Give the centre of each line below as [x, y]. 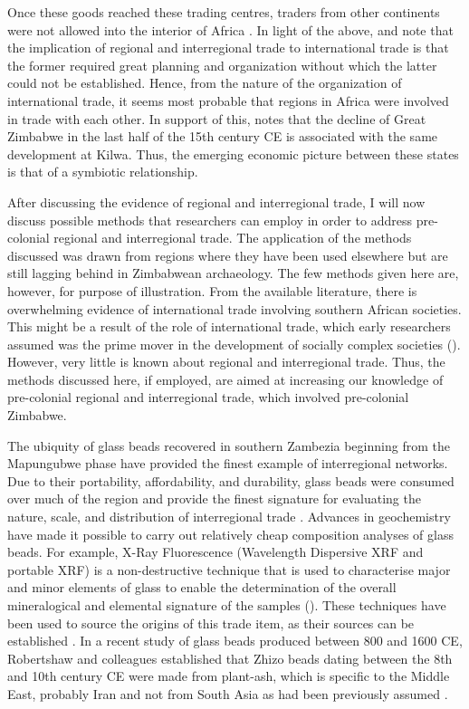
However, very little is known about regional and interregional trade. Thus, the [226, 362]
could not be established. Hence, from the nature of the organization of [205, 83]
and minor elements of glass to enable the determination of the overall [202, 587]
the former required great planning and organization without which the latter [222, 65]
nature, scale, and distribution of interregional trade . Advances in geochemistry [229, 517]
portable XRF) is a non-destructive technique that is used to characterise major [229, 569]
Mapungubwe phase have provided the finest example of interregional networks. [228, 463]
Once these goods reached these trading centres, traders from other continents [224, 12]
